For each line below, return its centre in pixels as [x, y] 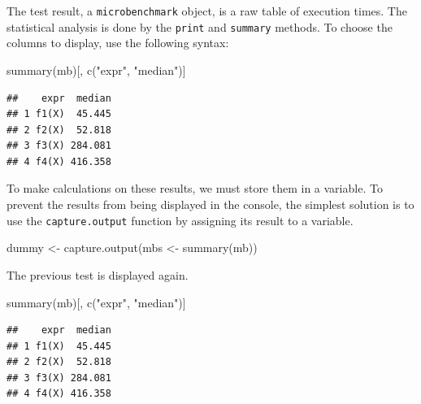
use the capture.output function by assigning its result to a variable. [180, 220]
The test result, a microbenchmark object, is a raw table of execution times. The [207, 11]
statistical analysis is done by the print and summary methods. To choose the [200, 26]
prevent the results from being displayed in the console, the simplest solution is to [210, 204]
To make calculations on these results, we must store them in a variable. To [195, 188]
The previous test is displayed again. [98, 274]
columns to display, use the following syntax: [118, 43]
